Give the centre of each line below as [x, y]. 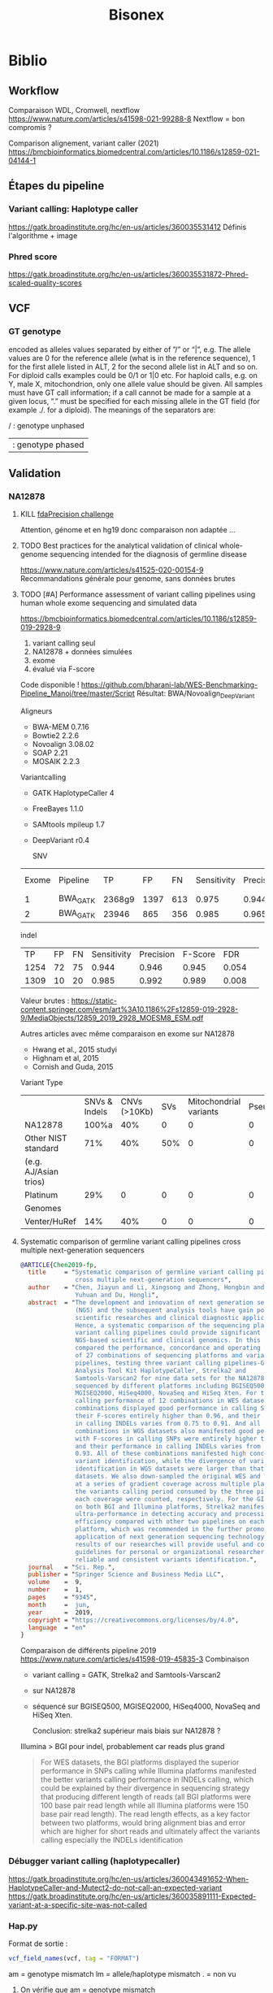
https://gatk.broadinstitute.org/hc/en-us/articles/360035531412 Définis [128, 227]
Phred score [33, 256]
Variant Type [41, 1082]
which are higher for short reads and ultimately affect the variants [150, 1831]
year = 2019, [61, 1612]
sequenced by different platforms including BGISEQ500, [171, 1386]
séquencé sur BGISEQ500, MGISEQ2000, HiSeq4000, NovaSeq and [146, 1706]
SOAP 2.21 [50, 753]
